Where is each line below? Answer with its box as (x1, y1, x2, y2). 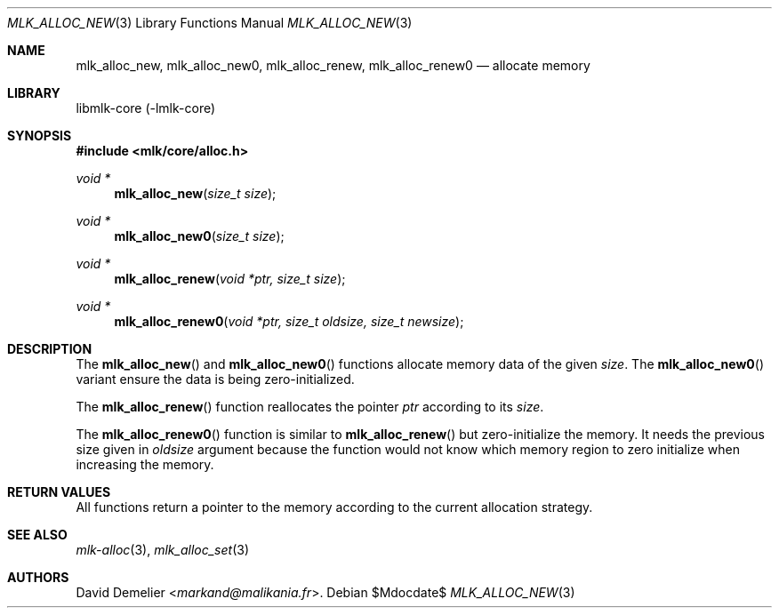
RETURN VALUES (7, 484, 111, 499)
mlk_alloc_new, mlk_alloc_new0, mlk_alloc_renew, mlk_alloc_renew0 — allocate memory (76, 58, 590, 73)
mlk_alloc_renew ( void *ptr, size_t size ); (114, 271, 346, 286)
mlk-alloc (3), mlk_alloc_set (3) (76, 542, 249, 557)
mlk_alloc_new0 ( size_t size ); (114, 228, 285, 244)
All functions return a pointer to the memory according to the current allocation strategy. (76, 499, 593, 515)
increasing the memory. (76, 457, 214, 472)
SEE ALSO (7, 527, 68, 542)
